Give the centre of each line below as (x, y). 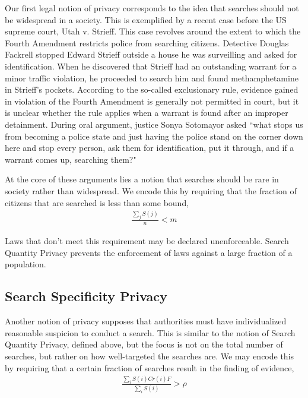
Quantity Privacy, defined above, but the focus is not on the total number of (144, 344)
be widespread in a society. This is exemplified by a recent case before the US (146, 19)
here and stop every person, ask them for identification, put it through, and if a (150, 148)
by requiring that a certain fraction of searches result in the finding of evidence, (150, 367)
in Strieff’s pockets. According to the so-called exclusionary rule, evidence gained (152, 89)
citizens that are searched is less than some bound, (97, 202)
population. (26, 264)
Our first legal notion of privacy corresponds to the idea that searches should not (152, 8)
